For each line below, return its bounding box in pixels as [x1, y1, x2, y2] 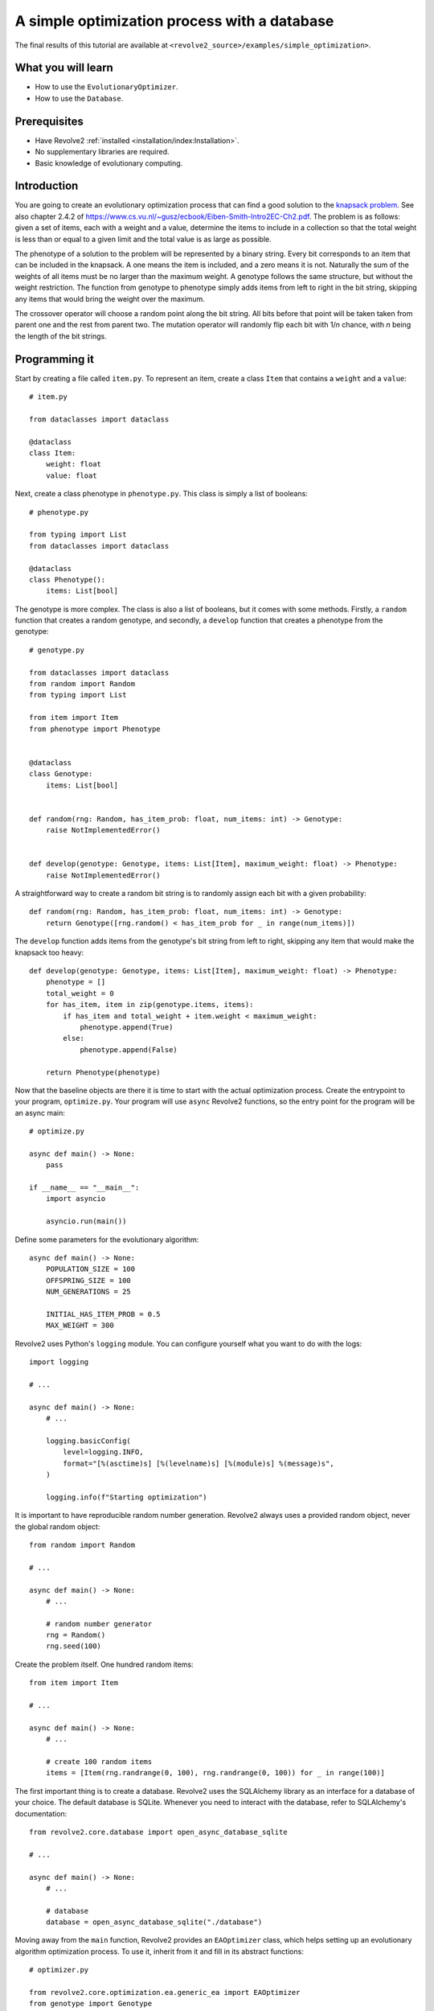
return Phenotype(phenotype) [45, 1067, 161, 1077]
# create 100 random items [45, 1758, 153, 1766]
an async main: [14, 1108, 66, 1117]
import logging [29, 1358, 89, 1367]
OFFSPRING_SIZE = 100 [45, 1276, 132, 1285]
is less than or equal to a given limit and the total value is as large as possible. [14, 234, 272, 244]
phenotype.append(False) [80, 1045, 178, 1054]
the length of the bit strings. [14, 331, 108, 341]
